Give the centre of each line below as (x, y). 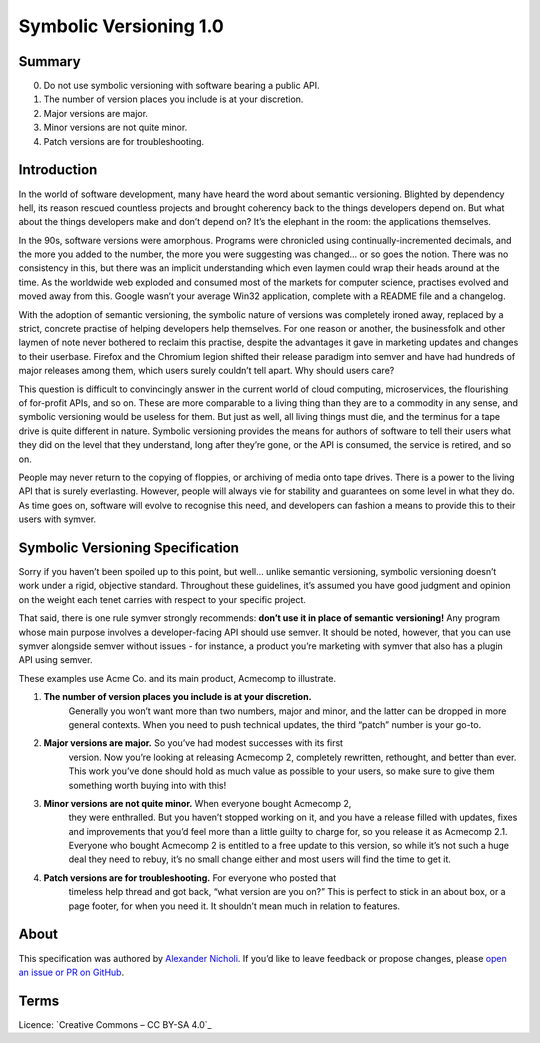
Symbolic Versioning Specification (129, 547)
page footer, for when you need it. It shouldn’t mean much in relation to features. (234, 906)
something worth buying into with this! (147, 785)
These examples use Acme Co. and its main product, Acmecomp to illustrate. (177, 678)
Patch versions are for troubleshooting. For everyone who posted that (190, 877)
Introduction (58, 170)
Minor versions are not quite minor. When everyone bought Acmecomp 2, (197, 803)
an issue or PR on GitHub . (71, 972)
